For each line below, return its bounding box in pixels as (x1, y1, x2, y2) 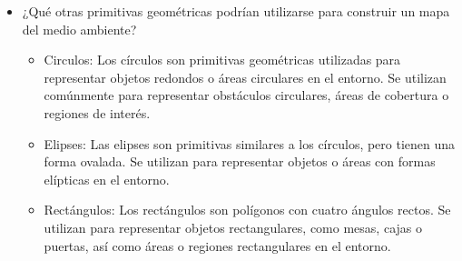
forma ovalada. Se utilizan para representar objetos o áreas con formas (44, 152, 436, 171)
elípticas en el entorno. (44, 169, 170, 188)
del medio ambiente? (22, 19, 137, 38)
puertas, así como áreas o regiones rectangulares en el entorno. (44, 236, 391, 255)
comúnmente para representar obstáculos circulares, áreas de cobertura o (44, 85, 449, 105)
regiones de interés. (44, 103, 151, 122)
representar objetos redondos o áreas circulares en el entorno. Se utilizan (44, 67, 447, 86)
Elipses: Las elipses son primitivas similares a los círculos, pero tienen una (44, 134, 456, 153)
